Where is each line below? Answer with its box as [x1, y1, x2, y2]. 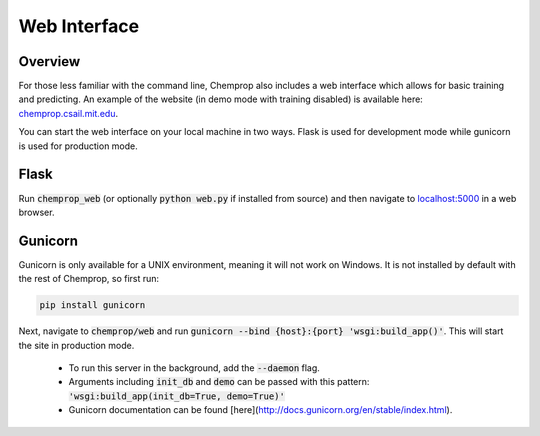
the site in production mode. [18, 339, 135, 351]
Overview [18, 53, 81, 70]
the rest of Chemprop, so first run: [18, 273, 160, 285]
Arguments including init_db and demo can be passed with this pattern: [68, 376, 370, 388]
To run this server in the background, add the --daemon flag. [68, 361, 320, 374]
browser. [18, 206, 55, 218]
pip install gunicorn [39, 300, 146, 311]
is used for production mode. [18, 140, 139, 152]
